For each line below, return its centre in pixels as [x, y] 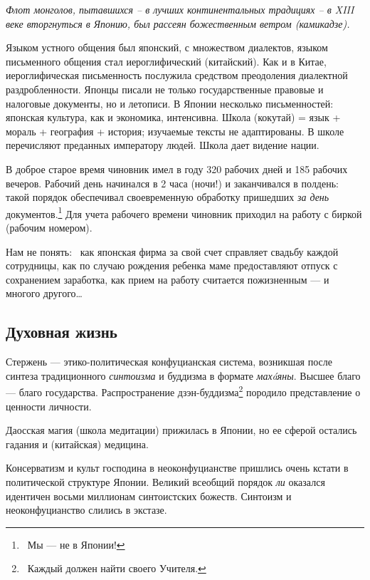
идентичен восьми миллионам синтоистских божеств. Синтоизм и [149, 496]
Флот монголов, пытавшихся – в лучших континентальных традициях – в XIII [180, 9]
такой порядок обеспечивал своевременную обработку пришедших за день [168, 197]
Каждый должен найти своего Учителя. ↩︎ [117, 568]
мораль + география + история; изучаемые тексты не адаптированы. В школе [175, 131]
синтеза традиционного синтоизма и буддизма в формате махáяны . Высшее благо [183, 375]
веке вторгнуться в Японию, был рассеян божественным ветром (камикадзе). [178, 23]
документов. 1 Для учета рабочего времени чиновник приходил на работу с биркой [184, 212]
